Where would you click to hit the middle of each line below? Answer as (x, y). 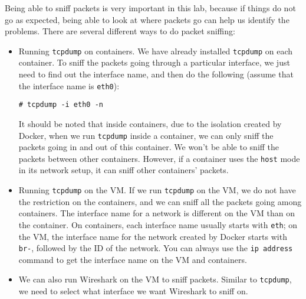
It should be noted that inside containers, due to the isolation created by (150, 123)
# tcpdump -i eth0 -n (61, 105)
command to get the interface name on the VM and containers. (133, 259)
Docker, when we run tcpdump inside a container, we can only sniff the (146, 135)
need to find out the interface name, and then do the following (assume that (156, 74)
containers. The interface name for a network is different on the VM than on (157, 213)
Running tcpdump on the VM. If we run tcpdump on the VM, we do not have (157, 190)
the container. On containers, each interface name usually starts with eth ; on (158, 224)
